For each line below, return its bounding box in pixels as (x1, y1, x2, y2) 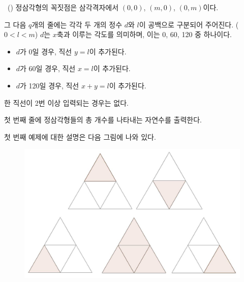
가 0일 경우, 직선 (20, 46, 72, 56)
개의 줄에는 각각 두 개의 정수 (32, 19, 123, 29)
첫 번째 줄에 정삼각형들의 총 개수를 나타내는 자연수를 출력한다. (4, 114, 202, 125)
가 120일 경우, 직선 (20, 80, 79, 90)
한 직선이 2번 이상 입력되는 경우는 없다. (4, 97, 129, 108)
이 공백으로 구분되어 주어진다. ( (139, 19, 239, 29)
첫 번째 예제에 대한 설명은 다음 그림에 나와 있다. (4, 131, 156, 142)
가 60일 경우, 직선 (20, 63, 76, 74)
